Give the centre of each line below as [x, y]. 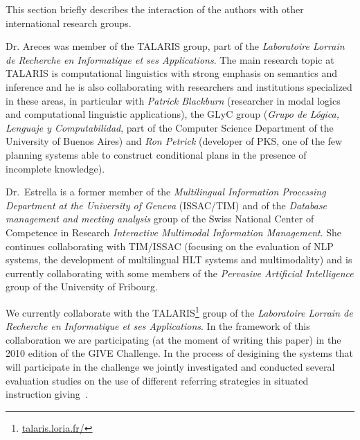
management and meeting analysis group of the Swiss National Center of [160, 219]
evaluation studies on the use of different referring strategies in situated [157, 380]
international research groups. [69, 23]
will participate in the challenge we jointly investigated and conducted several [170, 366]
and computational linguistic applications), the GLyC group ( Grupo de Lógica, [173, 114]
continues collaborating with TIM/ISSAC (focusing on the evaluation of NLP [170, 246]
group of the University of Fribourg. [82, 287]
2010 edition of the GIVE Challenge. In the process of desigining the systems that [180, 353]
